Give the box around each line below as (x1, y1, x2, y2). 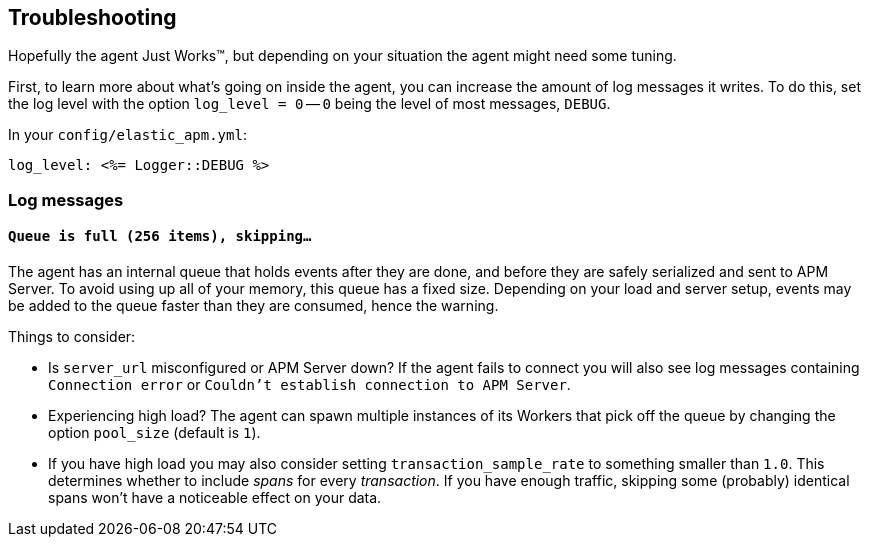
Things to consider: (8, 328, 136, 346)
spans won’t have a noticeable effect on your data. (48, 489, 382, 507)
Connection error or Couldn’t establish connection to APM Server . (48, 376, 571, 394)
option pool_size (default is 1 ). (48, 424, 261, 442)
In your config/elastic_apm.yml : (8, 126, 247, 144)
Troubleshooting (8, 5, 177, 30)
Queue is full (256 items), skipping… (8, 228, 312, 245)
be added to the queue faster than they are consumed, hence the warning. (8, 297, 499, 315)
